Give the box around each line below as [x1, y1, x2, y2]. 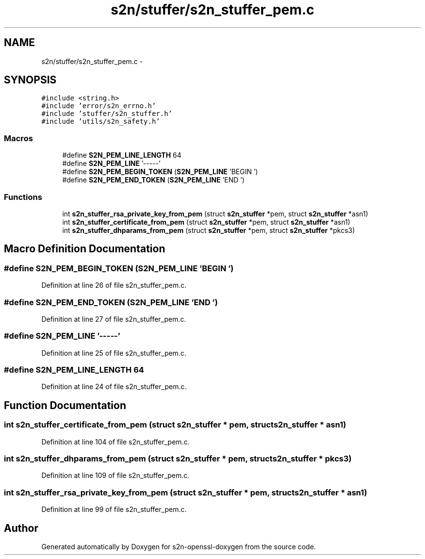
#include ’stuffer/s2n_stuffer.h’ [41, 110, 173, 118]
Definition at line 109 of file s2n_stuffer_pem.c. [41, 471, 190, 480]
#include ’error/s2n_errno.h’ [41, 102, 156, 110]
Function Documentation [4, 399, 126, 411]
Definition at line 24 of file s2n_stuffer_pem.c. [41, 382, 187, 391]
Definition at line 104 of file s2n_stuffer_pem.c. [41, 437, 190, 446]
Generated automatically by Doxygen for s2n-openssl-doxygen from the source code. [41, 542, 316, 551]
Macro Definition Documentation [4, 243, 165, 255]
